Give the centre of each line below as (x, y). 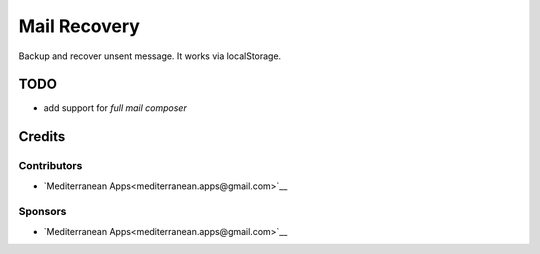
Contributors (50, 166)
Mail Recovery (79, 26)
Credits (42, 136)
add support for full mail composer (115, 108)
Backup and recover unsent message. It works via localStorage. (150, 56)
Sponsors (42, 212)
